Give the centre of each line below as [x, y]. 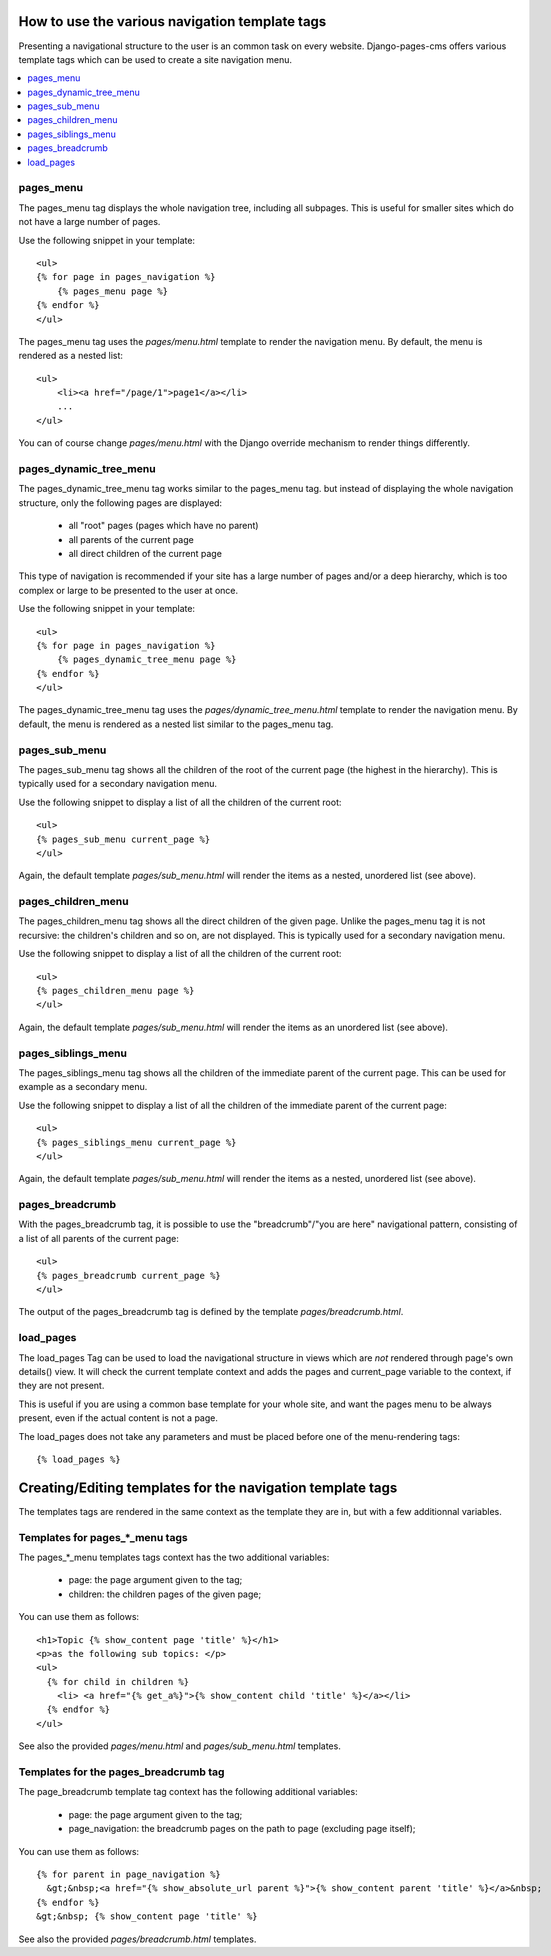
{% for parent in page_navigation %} [129, 1874]
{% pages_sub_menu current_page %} [123, 839]
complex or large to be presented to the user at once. [128, 590]
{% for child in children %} [118, 1681]
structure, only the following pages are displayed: [120, 502]
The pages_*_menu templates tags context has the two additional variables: [174, 1557]
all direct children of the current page [145, 553]
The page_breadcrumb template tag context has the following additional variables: [188, 1792]
